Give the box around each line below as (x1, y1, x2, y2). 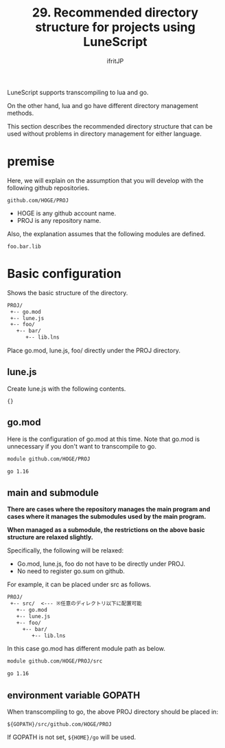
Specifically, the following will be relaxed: (7, 546, 124, 555)
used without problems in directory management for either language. (7, 129, 202, 138)
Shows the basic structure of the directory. (7, 288, 128, 297)
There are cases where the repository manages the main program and (7, 505, 211, 513)
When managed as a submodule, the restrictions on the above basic (7, 526, 205, 534)
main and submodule (7, 487, 99, 498)
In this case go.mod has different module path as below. (7, 645, 166, 653)
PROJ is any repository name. (16, 216, 102, 224)
